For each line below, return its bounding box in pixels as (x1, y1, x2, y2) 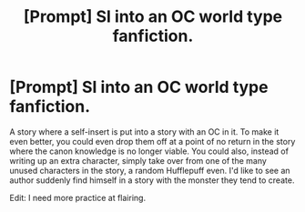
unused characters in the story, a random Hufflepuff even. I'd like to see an (9, 165, 290, 176)
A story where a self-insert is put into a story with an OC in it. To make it (9, 126, 280, 137)
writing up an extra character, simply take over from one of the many (9, 155, 267, 166)
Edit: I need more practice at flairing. (9, 192, 147, 203)
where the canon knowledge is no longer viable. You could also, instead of (9, 146, 290, 156)
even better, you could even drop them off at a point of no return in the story (9, 136, 296, 146)
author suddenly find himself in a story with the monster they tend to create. (9, 175, 295, 186)
